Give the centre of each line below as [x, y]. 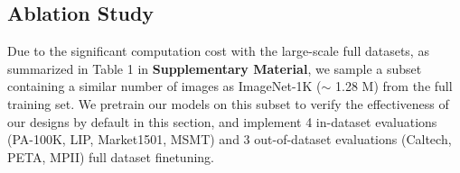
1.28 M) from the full [394, 86]
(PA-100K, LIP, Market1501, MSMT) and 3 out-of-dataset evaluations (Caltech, [230, 139]
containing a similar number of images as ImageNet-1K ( [164, 86]
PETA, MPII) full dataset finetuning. [111, 156]
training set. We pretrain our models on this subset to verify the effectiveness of [228, 103]
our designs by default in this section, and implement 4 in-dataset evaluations [222, 121]
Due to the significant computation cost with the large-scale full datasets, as [218, 51]
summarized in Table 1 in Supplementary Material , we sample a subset [215, 68]
